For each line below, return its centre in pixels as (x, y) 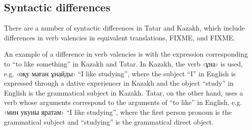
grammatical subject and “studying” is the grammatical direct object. (109, 121)
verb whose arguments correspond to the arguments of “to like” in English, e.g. (123, 102)
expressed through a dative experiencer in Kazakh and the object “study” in (119, 83)
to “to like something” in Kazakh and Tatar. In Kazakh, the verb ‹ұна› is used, (124, 63)
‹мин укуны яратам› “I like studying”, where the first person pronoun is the (118, 112)
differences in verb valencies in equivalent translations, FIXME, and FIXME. (120, 37)
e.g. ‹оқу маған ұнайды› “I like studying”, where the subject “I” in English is (120, 73)
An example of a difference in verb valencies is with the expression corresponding (126, 54)
